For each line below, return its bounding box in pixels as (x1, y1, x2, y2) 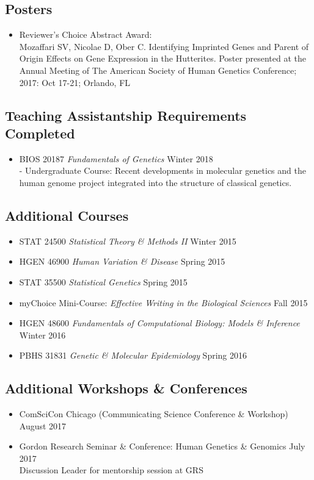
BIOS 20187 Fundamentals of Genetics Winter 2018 (19, 152, 213, 165)
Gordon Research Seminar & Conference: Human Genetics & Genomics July (19, 440, 305, 453)
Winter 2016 (19, 328, 66, 341)
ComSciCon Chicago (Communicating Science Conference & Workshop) (19, 407, 288, 420)
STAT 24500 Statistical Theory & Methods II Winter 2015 (19, 234, 236, 247)
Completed (5, 123, 75, 142)
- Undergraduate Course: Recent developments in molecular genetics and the (19, 164, 306, 177)
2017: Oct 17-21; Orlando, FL (19, 76, 131, 88)
